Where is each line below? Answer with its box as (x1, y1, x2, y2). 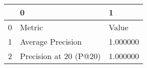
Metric (20, 21, 43, 33)
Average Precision (20, 36, 82, 47)
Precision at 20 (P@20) (20, 50, 101, 62)
